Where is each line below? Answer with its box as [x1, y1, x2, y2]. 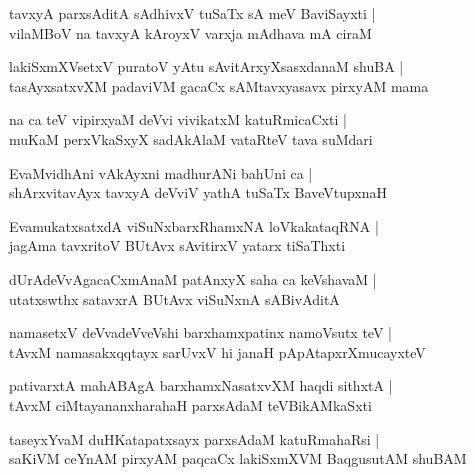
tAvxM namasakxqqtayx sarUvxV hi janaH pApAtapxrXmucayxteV [9, 341, 426, 362]
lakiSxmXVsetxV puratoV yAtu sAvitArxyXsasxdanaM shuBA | [9, 56, 404, 77]
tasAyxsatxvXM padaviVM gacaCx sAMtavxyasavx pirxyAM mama [9, 75, 429, 96]
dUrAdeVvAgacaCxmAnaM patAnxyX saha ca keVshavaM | [9, 268, 377, 289]
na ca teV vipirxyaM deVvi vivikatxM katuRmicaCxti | [9, 109, 347, 130]
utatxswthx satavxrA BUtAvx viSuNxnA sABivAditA [9, 288, 340, 309]
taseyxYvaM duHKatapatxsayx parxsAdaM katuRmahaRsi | [9, 428, 380, 449]
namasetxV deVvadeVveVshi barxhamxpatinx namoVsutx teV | [9, 322, 392, 343]
